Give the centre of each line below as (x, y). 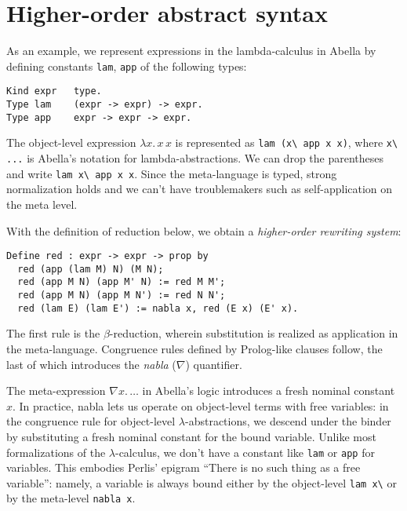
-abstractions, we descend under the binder (288, 421)
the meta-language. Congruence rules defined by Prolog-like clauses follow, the (194, 348)
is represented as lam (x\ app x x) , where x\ (287, 142)
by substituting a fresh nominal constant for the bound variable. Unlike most (191, 436)
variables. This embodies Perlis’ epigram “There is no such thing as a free (184, 467)
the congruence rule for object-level (91, 421)
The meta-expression (56, 391)
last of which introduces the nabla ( (91, 364)
